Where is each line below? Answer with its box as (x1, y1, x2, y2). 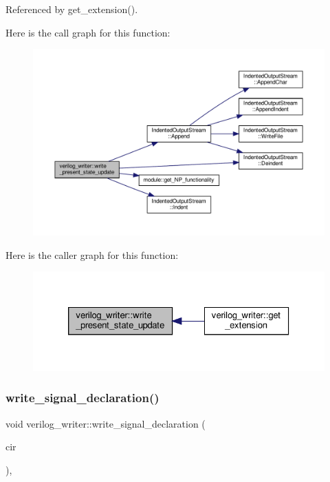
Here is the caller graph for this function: (5, 247, 179, 262)
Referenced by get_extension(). (5, 2, 138, 16)
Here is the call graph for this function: (5, 25, 170, 39)
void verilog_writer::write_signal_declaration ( (5, 416, 206, 430)
